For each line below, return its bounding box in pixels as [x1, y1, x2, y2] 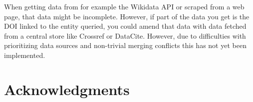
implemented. [4, 50, 45, 60]
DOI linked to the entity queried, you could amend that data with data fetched [4, 21, 247, 31]
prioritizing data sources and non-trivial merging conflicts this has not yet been [4, 40, 247, 51]
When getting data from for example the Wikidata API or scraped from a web [4, 1, 245, 11]
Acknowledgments [4, 79, 130, 99]
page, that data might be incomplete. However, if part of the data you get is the [4, 11, 250, 21]
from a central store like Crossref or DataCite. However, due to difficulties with [4, 30, 246, 41]
